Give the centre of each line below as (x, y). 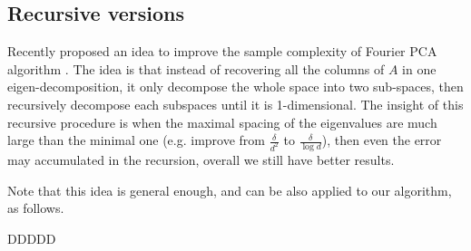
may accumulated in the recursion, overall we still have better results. (201, 160)
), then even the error (382, 140)
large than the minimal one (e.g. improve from (137, 140)
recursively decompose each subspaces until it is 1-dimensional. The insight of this (235, 104)
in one (419, 68)
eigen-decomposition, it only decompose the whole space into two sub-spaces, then (235, 87)
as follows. (36, 208)
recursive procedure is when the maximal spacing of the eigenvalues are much (222, 122)
